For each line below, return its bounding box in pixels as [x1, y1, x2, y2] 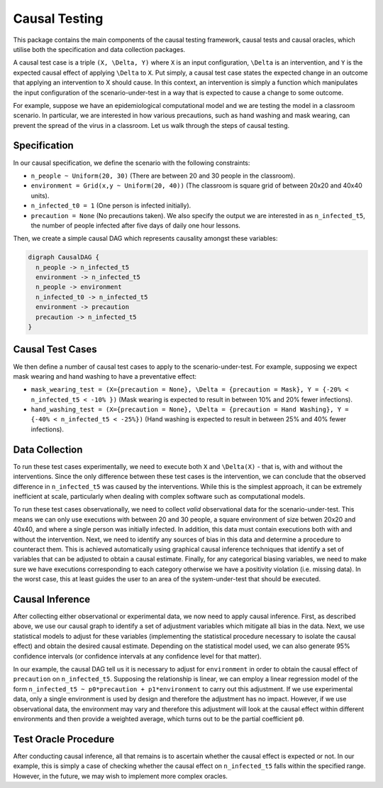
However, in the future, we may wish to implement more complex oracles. [13, 772, 228, 780]
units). [30, 191, 50, 200]
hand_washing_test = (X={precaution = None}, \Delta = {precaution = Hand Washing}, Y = [30, 406, 349, 414]
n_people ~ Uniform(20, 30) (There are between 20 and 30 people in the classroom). [30, 171, 296, 180]
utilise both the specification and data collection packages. [13, 45, 186, 53]
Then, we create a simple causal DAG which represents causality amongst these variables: [13, 234, 278, 243]
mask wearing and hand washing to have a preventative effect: [13, 372, 197, 380]
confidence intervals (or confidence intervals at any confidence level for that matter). [13, 652, 262, 660]
